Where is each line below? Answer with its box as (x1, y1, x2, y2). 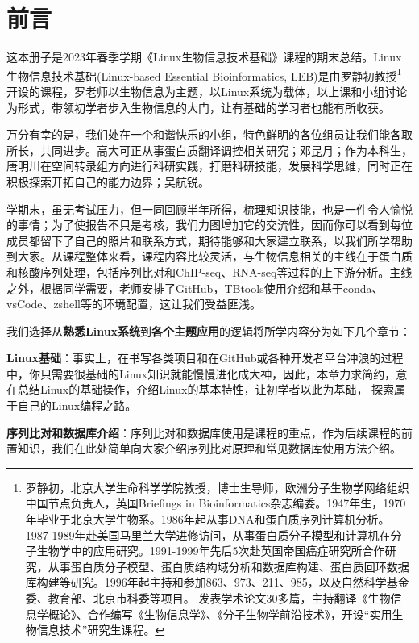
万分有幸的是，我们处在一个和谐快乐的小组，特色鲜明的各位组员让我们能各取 (6, 126, 413, 143)
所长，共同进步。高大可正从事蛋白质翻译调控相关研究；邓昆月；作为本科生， (6, 141, 413, 158)
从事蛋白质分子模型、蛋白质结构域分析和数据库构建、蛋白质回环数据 (48, 557, 409, 574)
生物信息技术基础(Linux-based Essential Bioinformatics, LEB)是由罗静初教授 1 (6, 65, 402, 84)
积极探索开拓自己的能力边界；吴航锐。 (6, 173, 209, 190)
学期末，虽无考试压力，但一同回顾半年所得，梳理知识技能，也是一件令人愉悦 (6, 200, 413, 217)
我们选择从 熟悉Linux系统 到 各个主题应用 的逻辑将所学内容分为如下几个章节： (6, 322, 412, 339)
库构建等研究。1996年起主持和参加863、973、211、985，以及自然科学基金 (25, 574, 409, 591)
